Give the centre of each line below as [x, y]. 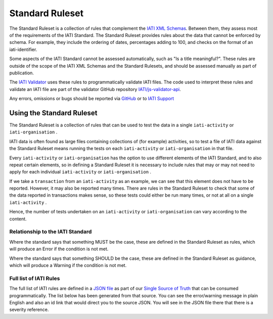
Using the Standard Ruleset [53, 113]
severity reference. [29, 310]
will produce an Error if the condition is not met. [59, 249]
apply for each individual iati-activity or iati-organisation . [80, 172]
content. [18, 219]
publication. [21, 73]
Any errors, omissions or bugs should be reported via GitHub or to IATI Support [92, 99]
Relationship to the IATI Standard [51, 232]
